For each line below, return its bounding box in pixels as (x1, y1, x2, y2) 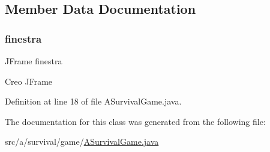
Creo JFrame (5, 74, 53, 87)
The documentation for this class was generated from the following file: (5, 115, 266, 127)
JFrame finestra (5, 55, 62, 67)
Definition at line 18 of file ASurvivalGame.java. (5, 95, 182, 108)
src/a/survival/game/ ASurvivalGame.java (5, 135, 159, 148)
